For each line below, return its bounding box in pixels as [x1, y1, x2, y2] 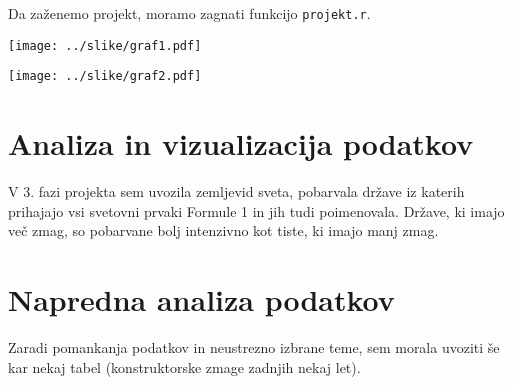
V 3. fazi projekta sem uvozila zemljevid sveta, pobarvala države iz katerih [8, 181, 465, 202]
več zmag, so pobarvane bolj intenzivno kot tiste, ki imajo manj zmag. [8, 220, 439, 241]
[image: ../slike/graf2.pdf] [8, 69, 202, 84]
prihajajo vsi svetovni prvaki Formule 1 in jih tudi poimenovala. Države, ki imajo [8, 200, 505, 221]
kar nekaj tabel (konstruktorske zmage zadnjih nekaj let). [8, 356, 361, 377]
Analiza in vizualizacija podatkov [8, 123, 474, 164]
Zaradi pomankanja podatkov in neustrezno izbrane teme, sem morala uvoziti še [8, 337, 500, 357]
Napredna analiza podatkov [8, 279, 395, 320]
